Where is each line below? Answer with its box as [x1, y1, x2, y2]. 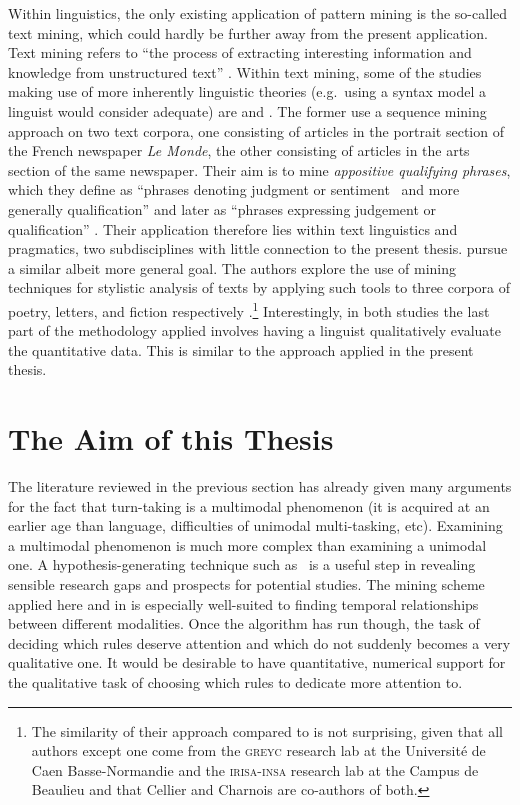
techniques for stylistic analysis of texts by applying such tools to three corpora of [8, 277, 511, 298]
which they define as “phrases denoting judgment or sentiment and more [8, 179, 460, 200]
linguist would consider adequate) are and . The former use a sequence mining [8, 100, 487, 121]
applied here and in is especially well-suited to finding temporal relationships [8, 593, 479, 614]
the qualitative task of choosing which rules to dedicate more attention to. [8, 672, 463, 692]
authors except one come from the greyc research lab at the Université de [31, 740, 486, 761]
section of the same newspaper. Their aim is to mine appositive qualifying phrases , [8, 159, 511, 180]
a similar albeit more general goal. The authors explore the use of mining [8, 257, 457, 278]
